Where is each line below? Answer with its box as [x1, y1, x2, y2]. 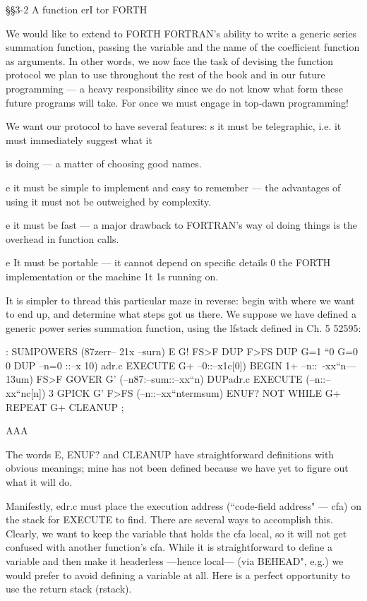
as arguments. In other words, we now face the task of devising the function [6, 53, 334, 68]
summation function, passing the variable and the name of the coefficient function [6, 40, 360, 54]
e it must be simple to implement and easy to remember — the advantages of [6, 179, 341, 194]
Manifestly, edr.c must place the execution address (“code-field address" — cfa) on [6, 498, 361, 513]
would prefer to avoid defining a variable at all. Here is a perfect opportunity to [6, 567, 351, 582]
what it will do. [6, 475, 73, 489]
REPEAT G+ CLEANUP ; [6, 399, 124, 414]
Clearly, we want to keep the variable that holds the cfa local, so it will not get [6, 525, 347, 540]
